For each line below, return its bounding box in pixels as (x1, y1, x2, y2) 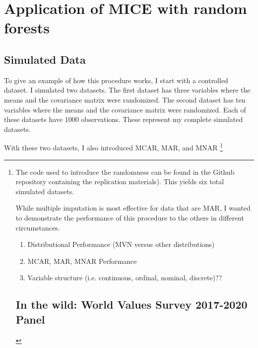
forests (4, 17, 50, 38)
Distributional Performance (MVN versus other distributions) (27, 239, 215, 249)
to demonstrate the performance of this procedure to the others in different (15, 212, 244, 223)
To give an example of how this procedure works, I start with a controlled (4, 75, 228, 85)
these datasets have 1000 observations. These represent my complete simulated (4, 114, 243, 124)
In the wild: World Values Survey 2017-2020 (15, 297, 248, 312)
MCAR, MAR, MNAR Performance (27, 255, 137, 266)
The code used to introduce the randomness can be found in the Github (15, 166, 235, 177)
